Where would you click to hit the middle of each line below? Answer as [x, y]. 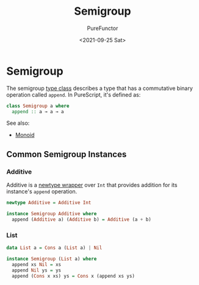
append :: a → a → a [38, 111]
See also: [18, 123]
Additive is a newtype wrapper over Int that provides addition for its [92, 185]
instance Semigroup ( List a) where [52, 259]
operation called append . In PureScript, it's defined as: [74, 94]
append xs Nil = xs [37, 264]
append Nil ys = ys [37, 270]
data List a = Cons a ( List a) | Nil [54, 248]
